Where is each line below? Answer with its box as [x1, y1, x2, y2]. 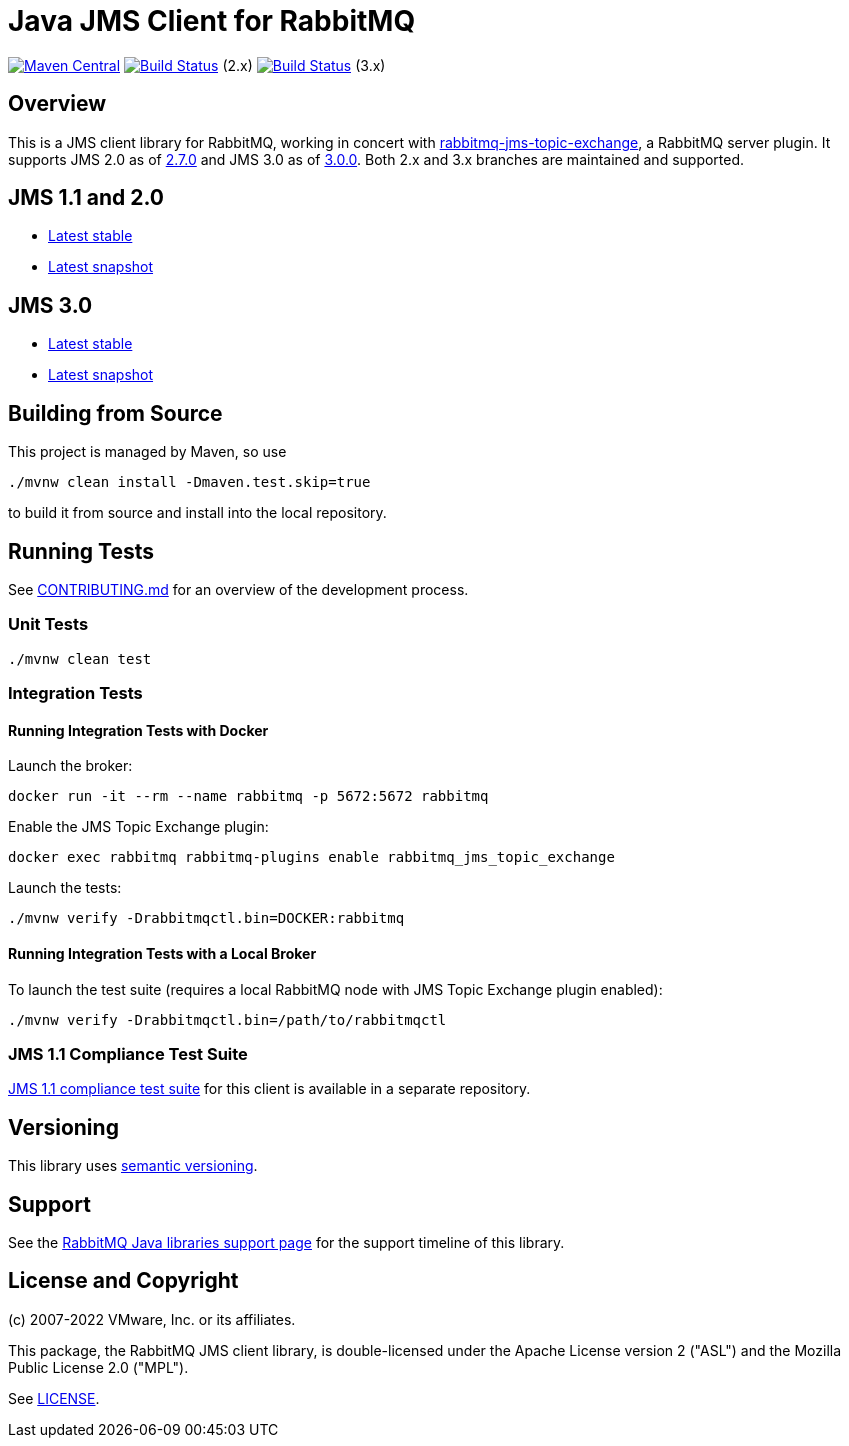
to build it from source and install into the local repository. [8, 504, 387, 522]
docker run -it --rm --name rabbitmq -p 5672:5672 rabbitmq [8, 788, 489, 805]
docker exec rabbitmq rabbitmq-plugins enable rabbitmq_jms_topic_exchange [8, 849, 615, 866]
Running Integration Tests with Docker [8, 721, 269, 739]
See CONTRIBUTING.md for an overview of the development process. [8, 580, 469, 598]
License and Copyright [8, 1268, 239, 1294]
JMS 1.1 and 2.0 [8, 185, 165, 211]
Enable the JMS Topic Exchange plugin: [8, 818, 269, 836]
